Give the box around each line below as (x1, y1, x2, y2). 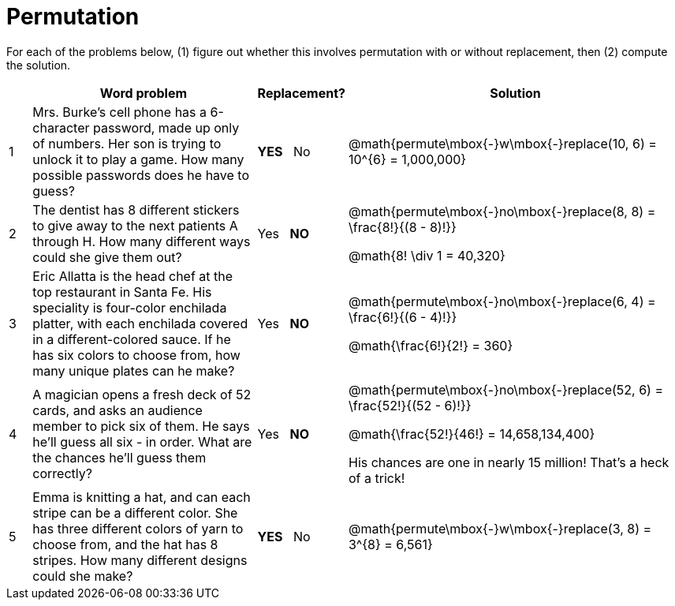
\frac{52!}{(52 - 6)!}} (349, 397, 472, 413)
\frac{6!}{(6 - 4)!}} (349, 309, 457, 325)
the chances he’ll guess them (32, 449, 207, 466)
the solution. (6, 58, 71, 72)
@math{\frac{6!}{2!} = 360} (349, 337, 513, 353)
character (32, 119, 90, 136)
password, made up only (92, 119, 240, 136)
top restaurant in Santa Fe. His (32, 283, 212, 300)
